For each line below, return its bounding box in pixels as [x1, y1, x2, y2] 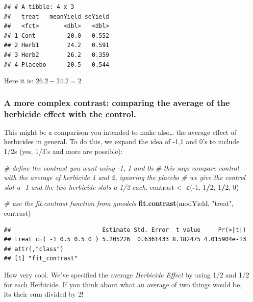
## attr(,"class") [4, 245, 64, 252]
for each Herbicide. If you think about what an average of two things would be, [4, 279, 242, 289]
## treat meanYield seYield [4, 13, 109, 20]
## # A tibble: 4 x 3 [4, 3, 75, 10]
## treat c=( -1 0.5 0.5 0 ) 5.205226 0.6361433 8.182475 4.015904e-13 [4, 236, 246, 243]
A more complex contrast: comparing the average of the [4, 96, 230, 108]
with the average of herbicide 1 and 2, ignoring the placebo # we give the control [4, 172, 246, 182]
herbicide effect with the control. [4, 107, 136, 120]
